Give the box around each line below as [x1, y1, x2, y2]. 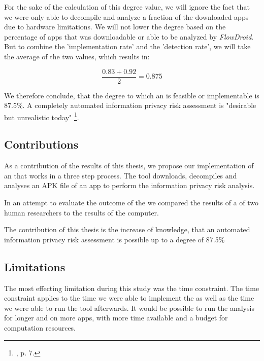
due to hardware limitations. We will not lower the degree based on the [4, 21, 226, 32]
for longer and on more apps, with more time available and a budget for [4, 312, 228, 323]
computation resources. [4, 322, 76, 333]
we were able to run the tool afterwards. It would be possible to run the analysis [4, 302, 254, 313]
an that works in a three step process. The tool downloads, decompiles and [4, 170, 237, 181]
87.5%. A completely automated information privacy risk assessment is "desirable [4, 100, 256, 111]
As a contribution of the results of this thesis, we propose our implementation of [4, 160, 254, 171]
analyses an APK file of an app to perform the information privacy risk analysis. [4, 180, 255, 191]
